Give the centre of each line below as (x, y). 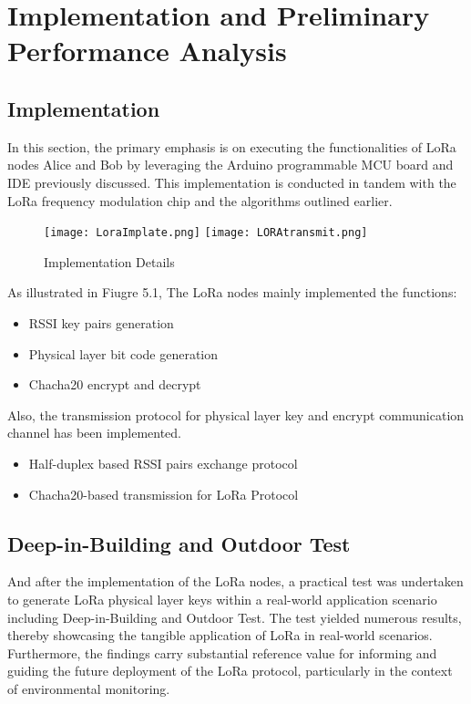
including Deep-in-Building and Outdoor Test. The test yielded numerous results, (235, 617)
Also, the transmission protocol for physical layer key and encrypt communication (236, 414)
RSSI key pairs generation (101, 322)
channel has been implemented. (95, 433)
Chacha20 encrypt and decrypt (115, 384)
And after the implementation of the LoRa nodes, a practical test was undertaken (235, 581)
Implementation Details (109, 261)
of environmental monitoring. (89, 688)
